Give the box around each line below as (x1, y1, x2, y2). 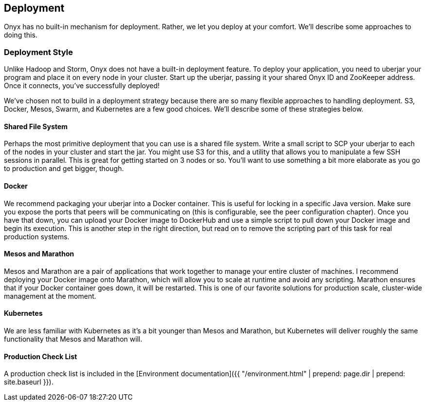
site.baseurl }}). (4, 378, 54, 386)
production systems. (4, 232, 70, 241)
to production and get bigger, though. (4, 164, 124, 173)
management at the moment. (4, 291, 96, 300)
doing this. (4, 31, 37, 39)
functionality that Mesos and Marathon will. (4, 335, 143, 344)
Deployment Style (4, 47, 73, 57)
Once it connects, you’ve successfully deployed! (4, 81, 160, 90)
